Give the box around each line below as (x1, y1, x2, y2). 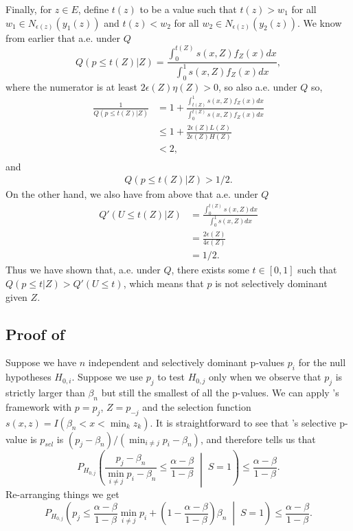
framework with (5, 399, 72, 414)
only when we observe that (209, 370, 321, 384)
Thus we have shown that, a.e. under (5, 262, 161, 277)
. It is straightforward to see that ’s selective (150, 415, 337, 429)
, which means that (123, 276, 204, 291)
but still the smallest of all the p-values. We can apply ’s (101, 385, 339, 400)
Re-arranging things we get (5, 486, 119, 501)
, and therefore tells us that (200, 431, 316, 446)
